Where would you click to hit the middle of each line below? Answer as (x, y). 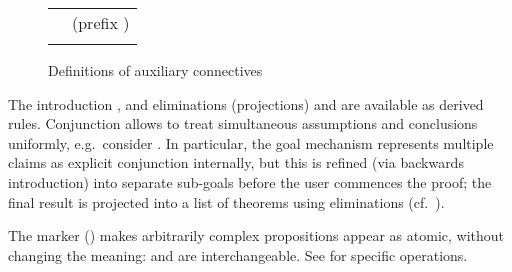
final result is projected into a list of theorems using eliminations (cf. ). (226, 201)
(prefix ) (101, 22)
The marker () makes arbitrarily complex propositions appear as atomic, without (256, 235)
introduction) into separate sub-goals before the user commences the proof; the (250, 181)
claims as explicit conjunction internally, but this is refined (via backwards (236, 162)
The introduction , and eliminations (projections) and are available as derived (246, 103)
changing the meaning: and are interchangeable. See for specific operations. (238, 254)
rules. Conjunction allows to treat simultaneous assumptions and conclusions (243, 123)
